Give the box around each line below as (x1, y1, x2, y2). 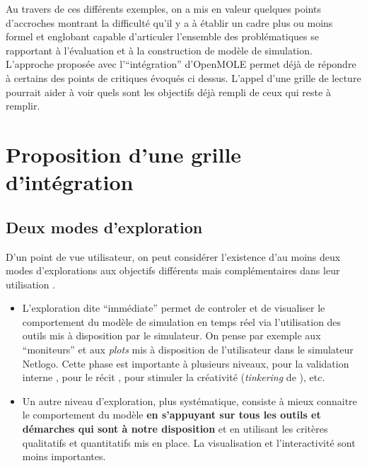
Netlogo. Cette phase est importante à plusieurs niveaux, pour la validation (22, 356, 349, 370)
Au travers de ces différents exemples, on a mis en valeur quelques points (6, 1, 321, 16)
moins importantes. (22, 449, 106, 464)
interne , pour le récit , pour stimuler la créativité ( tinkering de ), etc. (22, 370, 325, 385)
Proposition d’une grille (6, 139, 242, 168)
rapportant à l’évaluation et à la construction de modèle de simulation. (6, 42, 313, 57)
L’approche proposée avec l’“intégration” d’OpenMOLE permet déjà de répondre (6, 57, 356, 71)
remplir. (6, 98, 40, 113)
